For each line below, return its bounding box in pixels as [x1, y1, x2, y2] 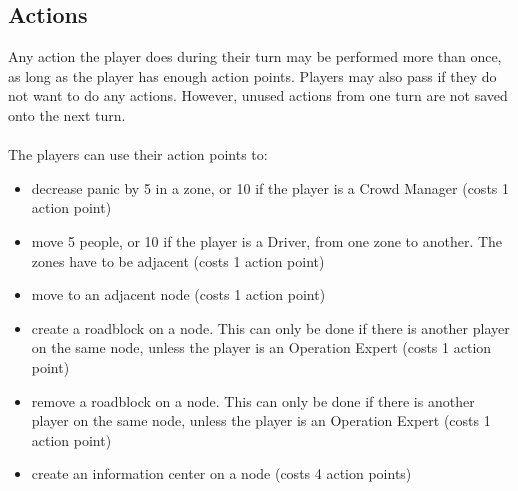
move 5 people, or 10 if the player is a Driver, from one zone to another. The [31, 230, 503, 251]
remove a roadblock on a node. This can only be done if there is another [31, 390, 475, 411]
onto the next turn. [8, 104, 126, 125]
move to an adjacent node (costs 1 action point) [31, 284, 326, 305]
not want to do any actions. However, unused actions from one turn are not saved [8, 85, 508, 106]
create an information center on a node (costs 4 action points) [31, 463, 412, 484]
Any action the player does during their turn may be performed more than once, [8, 46, 502, 67]
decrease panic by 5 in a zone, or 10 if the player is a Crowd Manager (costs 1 [31, 177, 510, 198]
